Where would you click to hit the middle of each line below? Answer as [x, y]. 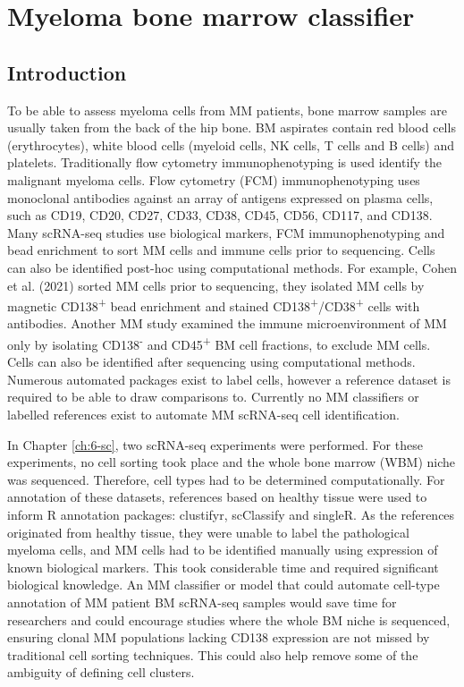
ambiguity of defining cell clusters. [101, 672]
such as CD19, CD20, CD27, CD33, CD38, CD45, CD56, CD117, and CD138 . [220, 215]
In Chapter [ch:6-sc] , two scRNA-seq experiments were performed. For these [215, 444]
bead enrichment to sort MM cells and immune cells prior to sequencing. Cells [221, 250]
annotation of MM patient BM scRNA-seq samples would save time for [202, 602]
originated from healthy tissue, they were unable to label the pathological [208, 532]
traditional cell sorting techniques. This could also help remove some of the [213, 654]
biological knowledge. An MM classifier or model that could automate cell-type [224, 585]
